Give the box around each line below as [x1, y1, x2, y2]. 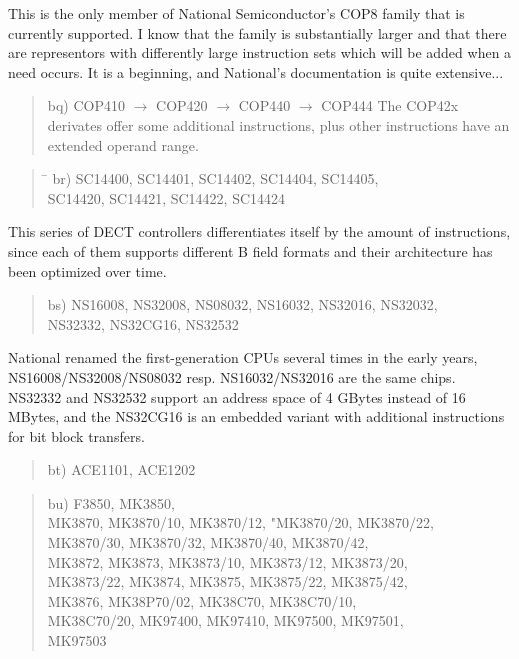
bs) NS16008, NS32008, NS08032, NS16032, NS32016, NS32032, [47, 294, 438, 315]
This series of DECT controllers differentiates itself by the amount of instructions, [8, 221, 511, 242]
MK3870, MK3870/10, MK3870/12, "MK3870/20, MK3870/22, [47, 512, 434, 533]
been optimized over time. [8, 260, 167, 281]
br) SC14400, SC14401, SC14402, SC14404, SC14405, [52, 168, 379, 189]
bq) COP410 [47, 95, 126, 116]
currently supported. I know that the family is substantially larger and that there [8, 22, 507, 43]
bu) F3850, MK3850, [47, 492, 175, 513]
